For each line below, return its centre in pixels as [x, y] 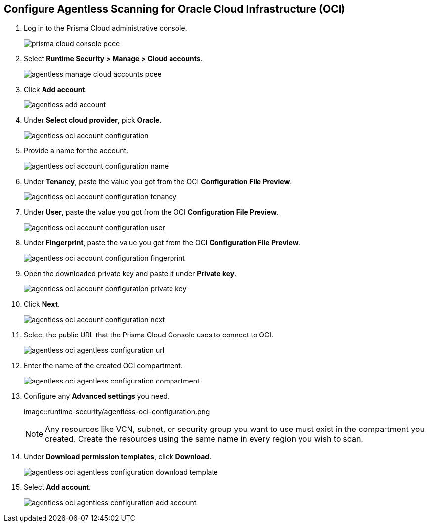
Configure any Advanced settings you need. [97, 396]
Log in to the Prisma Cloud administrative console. [106, 28]
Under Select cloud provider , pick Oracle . [93, 120]
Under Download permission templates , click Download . [118, 457]
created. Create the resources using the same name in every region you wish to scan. [204, 439]
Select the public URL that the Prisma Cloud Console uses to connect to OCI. [149, 335]
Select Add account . [58, 487]
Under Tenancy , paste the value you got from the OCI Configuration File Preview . [158, 182]
